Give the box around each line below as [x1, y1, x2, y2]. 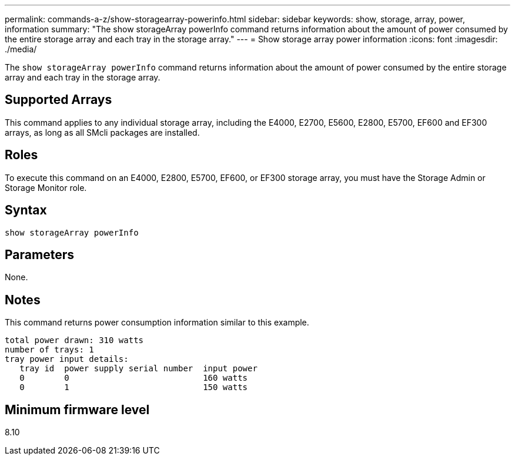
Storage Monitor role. [5, 182, 87, 193]
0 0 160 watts [19, 373, 248, 383]
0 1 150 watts [19, 382, 248, 392]
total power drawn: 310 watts [5, 335, 144, 345]
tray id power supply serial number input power [19, 364, 257, 374]
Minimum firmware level [5, 402, 150, 417]
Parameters [5, 247, 74, 262]
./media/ [5, 44, 37, 54]
